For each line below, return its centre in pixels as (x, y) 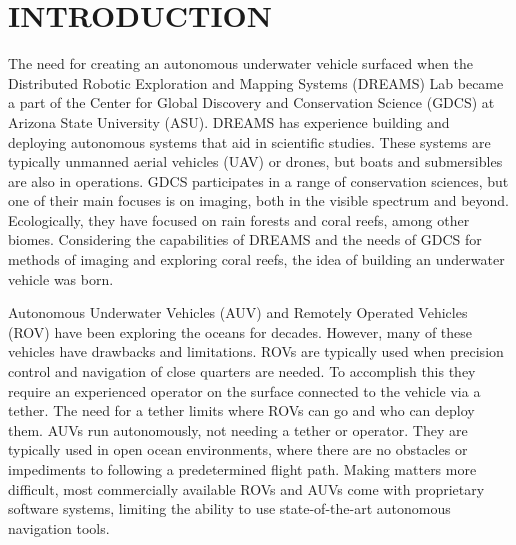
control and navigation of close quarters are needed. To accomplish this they (242, 371)
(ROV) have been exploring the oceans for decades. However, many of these (240, 331)
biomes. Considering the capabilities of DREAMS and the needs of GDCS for (245, 239)
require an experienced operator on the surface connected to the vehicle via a (244, 390)
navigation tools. (59, 527)
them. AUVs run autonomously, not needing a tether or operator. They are (238, 429)
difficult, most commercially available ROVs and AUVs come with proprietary (246, 488)
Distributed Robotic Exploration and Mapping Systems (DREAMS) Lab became (256, 82)
